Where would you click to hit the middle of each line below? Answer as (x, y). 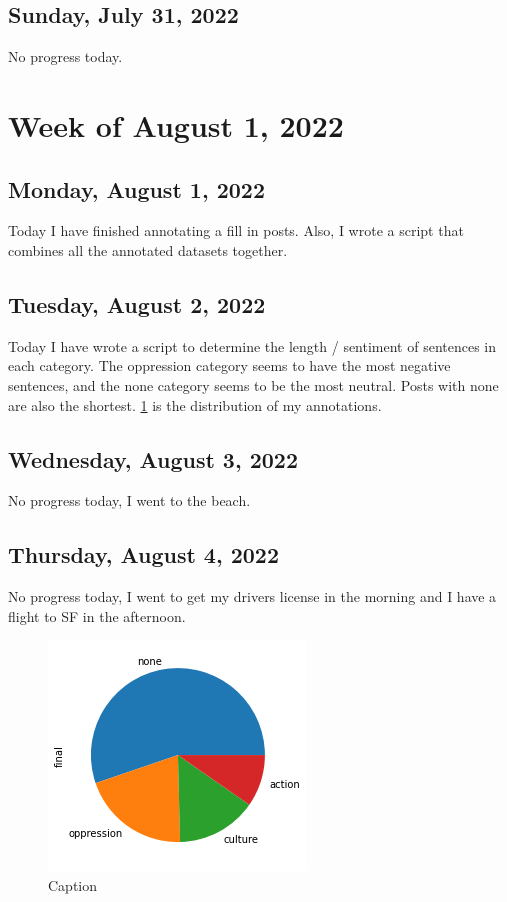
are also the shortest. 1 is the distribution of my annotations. (195, 404)
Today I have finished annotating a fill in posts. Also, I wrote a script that (236, 230)
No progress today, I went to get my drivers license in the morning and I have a (252, 596)
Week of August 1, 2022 (176, 124)
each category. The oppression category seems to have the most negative (229, 365)
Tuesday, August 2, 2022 (137, 303)
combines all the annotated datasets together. (148, 249)
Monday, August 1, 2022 (136, 188)
